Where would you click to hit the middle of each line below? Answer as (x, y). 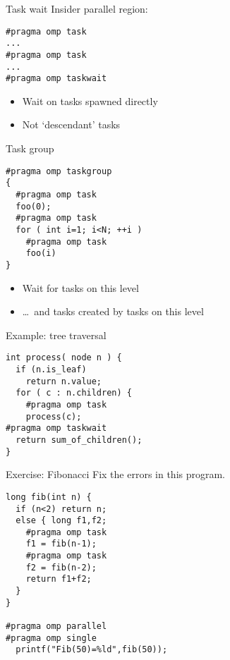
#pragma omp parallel (56, 627)
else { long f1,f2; (61, 521)
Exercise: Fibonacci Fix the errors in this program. (116, 474)
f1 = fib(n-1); (61, 544)
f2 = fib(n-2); (61, 567)
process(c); (54, 416)
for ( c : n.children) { (74, 393)
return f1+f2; (59, 579)
